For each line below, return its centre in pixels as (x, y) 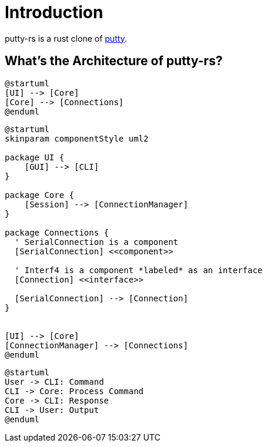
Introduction (54, 12)
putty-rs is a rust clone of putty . (66, 38)
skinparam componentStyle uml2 (77, 138)
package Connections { (57, 232)
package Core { (40, 195)
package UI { (35, 157)
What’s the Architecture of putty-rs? (114, 61)
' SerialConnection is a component (96, 242)
